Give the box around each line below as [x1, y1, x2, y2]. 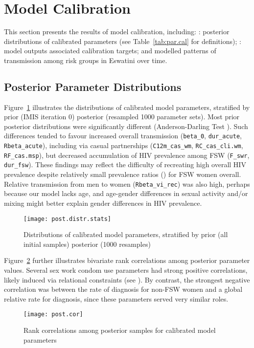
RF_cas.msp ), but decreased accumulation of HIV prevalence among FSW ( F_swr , [4, 150, 250, 160]
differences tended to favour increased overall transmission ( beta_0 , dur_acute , [4, 130, 242, 141]
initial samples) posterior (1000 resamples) [23, 239, 151, 249]
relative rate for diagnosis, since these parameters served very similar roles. [4, 293, 229, 304]
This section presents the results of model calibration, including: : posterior [4, 26, 230, 37]
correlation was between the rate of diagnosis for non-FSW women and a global [4, 284, 243, 294]
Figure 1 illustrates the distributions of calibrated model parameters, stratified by [4, 102, 250, 112]
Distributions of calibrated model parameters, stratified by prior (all [23, 229, 228, 239]
